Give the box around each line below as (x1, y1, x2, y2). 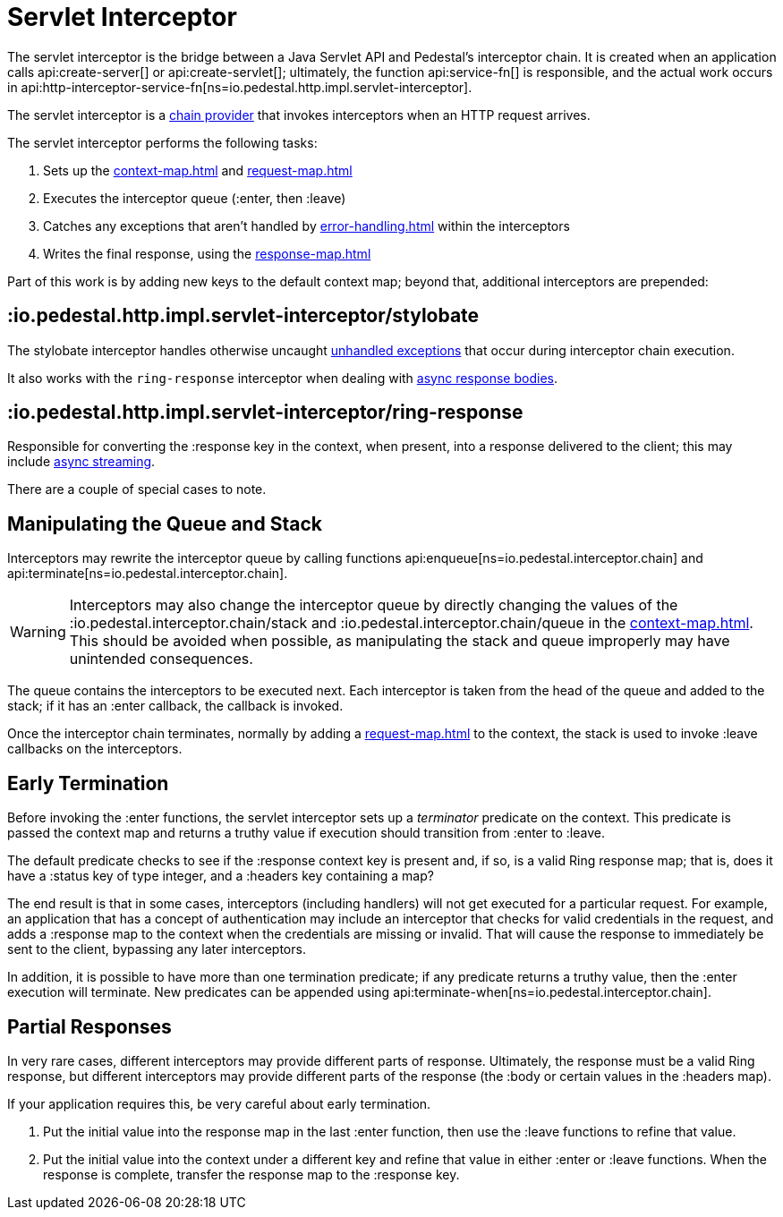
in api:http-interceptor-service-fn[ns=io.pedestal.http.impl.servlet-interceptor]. (7, 79, 472, 95)
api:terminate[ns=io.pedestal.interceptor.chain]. (7, 566, 288, 582)
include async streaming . (7, 454, 156, 470)
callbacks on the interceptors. (7, 741, 183, 757)
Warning (10, 623, 66, 642)
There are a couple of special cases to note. (7, 481, 267, 498)
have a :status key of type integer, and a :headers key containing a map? (7, 868, 434, 884)
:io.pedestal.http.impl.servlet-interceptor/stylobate (7, 304, 480, 328)
